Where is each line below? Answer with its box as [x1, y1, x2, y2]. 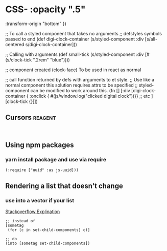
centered [5, 41, 25, 47]
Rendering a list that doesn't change [5, 181, 124, 190]
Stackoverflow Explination [5, 208, 60, 215]
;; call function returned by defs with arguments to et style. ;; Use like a [5, 76, 155, 82]
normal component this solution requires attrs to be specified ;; [5, 82, 138, 88]
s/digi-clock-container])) [25, 41, 78, 47]
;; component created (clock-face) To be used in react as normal [5, 67, 141, 73]
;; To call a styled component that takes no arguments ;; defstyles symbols [5, 30, 162, 36]
